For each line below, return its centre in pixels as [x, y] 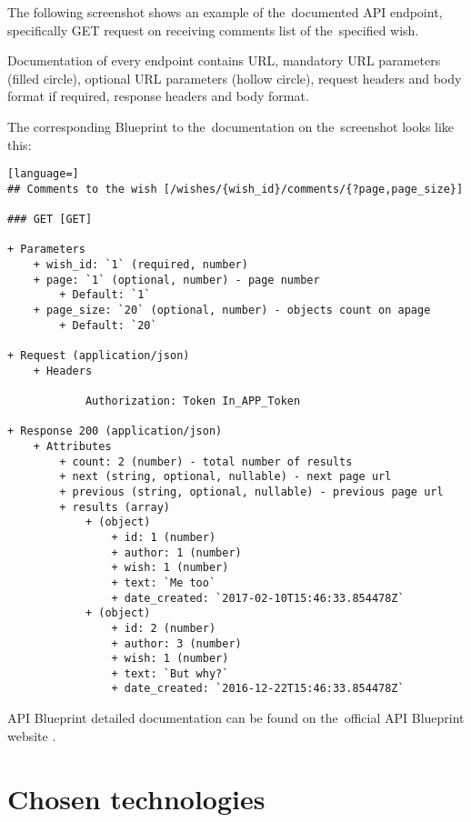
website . [32, 735]
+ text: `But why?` [170, 673]
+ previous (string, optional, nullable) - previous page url [251, 491]
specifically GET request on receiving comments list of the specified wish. [213, 30]
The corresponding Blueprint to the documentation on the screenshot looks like [231, 126]
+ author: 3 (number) [176, 643]
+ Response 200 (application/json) [115, 431]
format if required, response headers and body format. [158, 96]
